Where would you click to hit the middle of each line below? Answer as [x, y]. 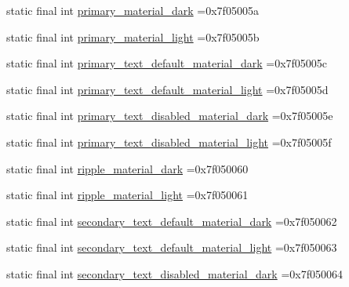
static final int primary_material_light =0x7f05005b [133, 36]
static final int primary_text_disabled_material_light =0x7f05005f [169, 142]
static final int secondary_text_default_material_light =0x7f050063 [172, 247]
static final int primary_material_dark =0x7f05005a [133, 10]
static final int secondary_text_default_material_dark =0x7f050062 [172, 221]
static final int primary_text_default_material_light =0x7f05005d [167, 89]
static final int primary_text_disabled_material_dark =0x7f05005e [170, 116]
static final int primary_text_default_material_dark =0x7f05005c [167, 63]
